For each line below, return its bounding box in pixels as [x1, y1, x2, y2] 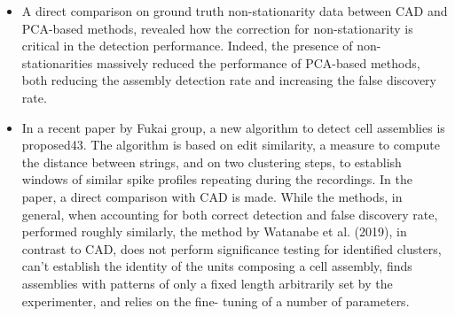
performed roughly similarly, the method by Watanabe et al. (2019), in [21, 222, 407, 241]
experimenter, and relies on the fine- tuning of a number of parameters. [21, 291, 410, 310]
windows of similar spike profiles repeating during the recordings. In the [21, 170, 412, 189]
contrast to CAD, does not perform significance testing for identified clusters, [21, 239, 442, 258]
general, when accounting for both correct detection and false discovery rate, [21, 204, 438, 223]
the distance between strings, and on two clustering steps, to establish [21, 152, 402, 171]
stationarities [21, 53, 93, 72]
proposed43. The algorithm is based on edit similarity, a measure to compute [21, 135, 440, 154]
